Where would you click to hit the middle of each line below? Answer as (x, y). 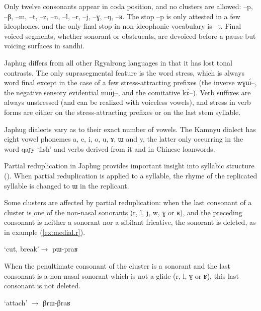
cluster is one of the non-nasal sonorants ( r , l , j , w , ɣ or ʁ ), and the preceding (123, 212)
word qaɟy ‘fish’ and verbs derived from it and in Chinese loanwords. (110, 148)
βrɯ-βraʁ (57, 302)
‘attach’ (16, 302)
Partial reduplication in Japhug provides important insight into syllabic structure (129, 166)
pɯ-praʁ (65, 249)
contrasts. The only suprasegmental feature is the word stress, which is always (124, 72)
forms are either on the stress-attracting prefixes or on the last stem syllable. (122, 112)
